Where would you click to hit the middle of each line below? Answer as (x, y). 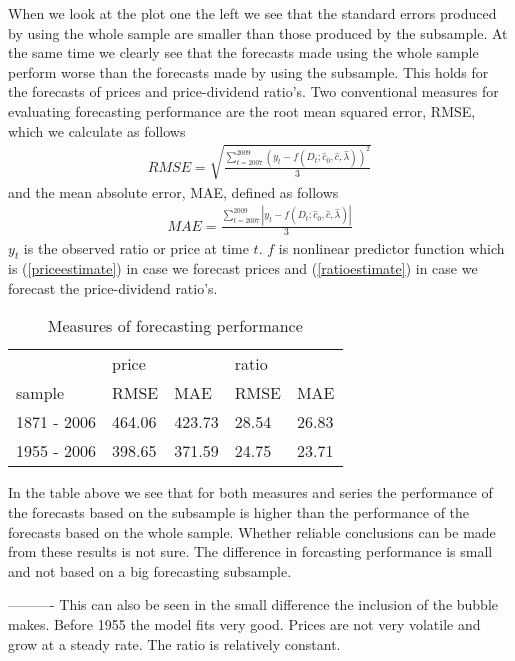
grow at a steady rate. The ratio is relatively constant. (174, 643)
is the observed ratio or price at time (136, 247)
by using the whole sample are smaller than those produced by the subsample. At (258, 32)
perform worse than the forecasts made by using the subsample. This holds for (248, 71)
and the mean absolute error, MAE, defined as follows (173, 191)
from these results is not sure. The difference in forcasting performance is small (250, 551)
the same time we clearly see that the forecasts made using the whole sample (243, 52)
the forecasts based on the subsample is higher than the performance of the (239, 512)
